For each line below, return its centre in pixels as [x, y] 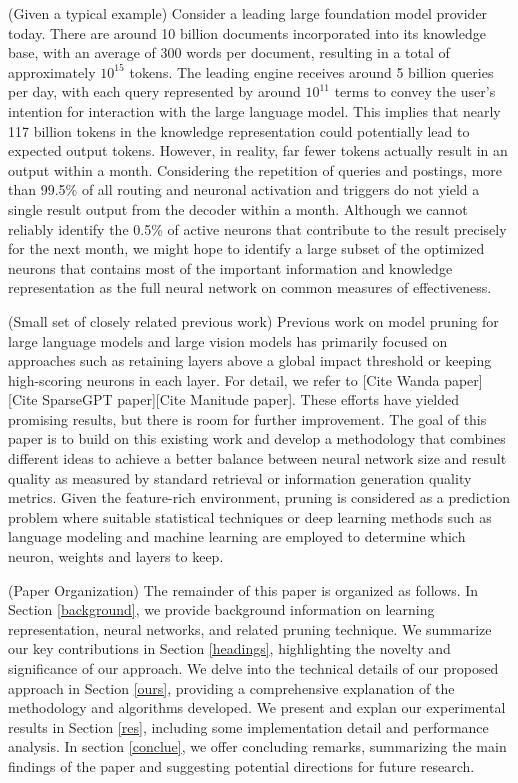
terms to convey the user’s [415, 91]
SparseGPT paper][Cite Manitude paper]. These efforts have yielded [251, 399]
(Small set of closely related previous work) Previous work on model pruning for [253, 320]
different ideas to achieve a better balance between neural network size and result [257, 458]
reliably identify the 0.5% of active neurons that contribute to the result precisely [257, 228]
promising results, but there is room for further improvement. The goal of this [247, 418]
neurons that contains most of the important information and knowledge [230, 267]
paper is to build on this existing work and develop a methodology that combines [257, 438]
